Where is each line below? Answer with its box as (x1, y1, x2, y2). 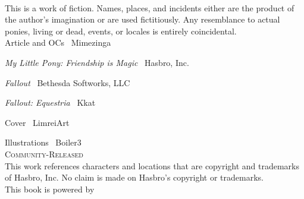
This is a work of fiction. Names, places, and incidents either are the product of (5, 1, 294, 14)
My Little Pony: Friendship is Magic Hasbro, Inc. (5, 56, 189, 68)
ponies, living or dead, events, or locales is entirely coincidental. (5, 24, 237, 37)
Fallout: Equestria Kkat (5, 96, 96, 109)
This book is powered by (5, 182, 95, 195)
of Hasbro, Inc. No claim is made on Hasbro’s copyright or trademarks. (5, 171, 264, 184)
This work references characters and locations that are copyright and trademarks (5, 159, 299, 172)
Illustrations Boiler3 (5, 136, 82, 149)
